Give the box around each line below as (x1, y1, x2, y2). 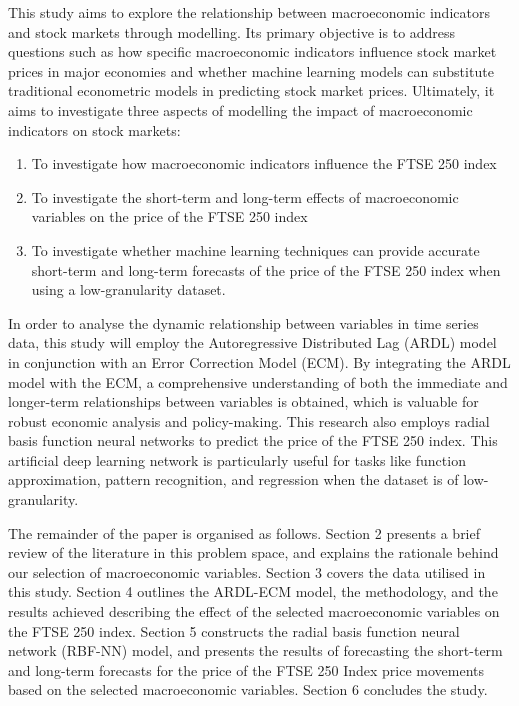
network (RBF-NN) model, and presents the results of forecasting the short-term (8, 640, 503, 661)
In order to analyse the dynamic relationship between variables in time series (8, 312, 479, 333)
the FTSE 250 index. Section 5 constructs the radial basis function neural (8, 620, 460, 641)
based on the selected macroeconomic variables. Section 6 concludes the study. (8, 679, 488, 700)
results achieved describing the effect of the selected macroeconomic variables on (8, 601, 500, 622)
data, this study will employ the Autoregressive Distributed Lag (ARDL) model (8, 332, 497, 353)
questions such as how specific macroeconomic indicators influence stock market (8, 41, 497, 62)
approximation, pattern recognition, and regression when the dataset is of (8, 469, 459, 490)
